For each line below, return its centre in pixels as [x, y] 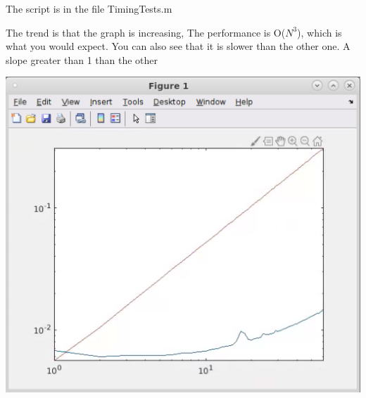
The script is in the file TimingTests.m [89, 8]
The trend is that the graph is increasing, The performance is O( [146, 32]
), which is [320, 32]
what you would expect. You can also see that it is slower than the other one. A [178, 46]
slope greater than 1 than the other [82, 59]
